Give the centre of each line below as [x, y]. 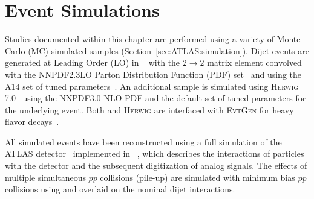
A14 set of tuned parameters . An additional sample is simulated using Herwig [152, 86]
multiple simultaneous [45, 177]
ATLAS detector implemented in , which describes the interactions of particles [155, 153]
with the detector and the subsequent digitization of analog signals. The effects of [156, 166]
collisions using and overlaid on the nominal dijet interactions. [120, 189]
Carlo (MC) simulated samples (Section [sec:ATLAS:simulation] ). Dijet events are [157, 50]
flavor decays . [32, 122]
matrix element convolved [254, 62]
